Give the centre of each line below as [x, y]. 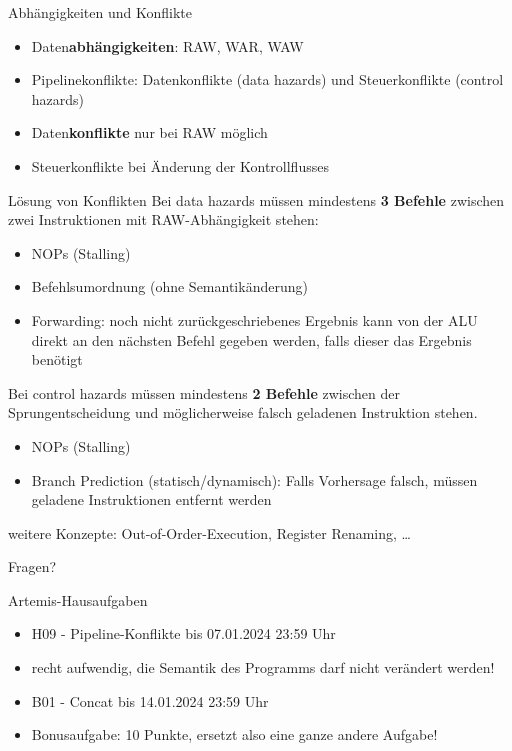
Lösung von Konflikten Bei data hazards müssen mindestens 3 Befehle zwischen [256, 199]
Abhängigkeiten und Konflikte [100, 12]
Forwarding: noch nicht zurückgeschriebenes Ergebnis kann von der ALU [254, 319]
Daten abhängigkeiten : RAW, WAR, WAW [167, 45]
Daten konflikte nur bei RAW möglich [149, 132]
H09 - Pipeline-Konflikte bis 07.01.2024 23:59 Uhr [183, 633]
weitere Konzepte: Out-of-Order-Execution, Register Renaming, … [209, 532]
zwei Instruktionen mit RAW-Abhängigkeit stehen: [163, 219]
